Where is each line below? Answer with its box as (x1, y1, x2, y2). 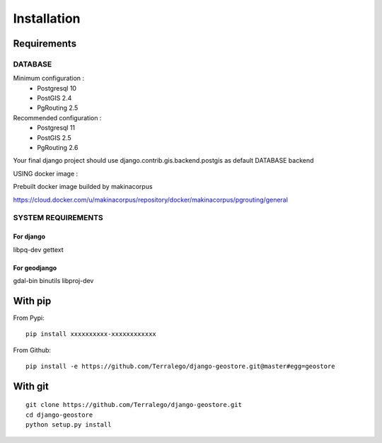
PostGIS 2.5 (37, 133, 72, 142)
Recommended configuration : (13, 113, 102, 122)
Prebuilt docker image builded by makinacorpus (13, 183, 153, 191)
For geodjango (13, 263, 57, 272)
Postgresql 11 (37, 124, 76, 132)
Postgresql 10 (37, 84, 77, 92)
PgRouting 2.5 (37, 103, 79, 113)
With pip (13, 294, 52, 307)
